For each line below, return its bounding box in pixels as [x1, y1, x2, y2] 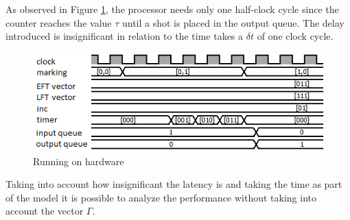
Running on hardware [33, 154, 124, 168]
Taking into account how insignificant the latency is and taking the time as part [5, 177, 342, 191]
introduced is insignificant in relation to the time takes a [5, 29, 244, 43]
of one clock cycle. [257, 29, 334, 43]
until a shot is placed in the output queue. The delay [121, 15, 345, 29]
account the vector [5, 204, 84, 218]
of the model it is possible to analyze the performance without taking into [5, 190, 316, 204]
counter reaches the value [5, 15, 112, 29]
